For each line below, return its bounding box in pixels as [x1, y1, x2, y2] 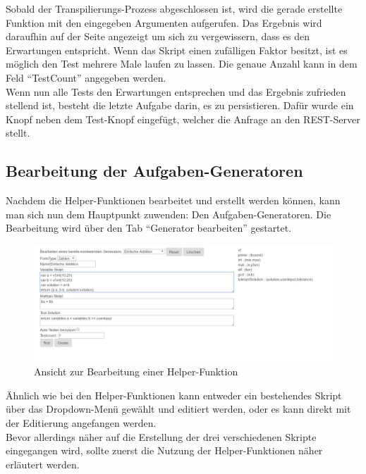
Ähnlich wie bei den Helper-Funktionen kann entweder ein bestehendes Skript [6, 387, 342, 402]
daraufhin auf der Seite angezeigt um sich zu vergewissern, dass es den [6, 29, 310, 44]
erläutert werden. [6, 456, 80, 471]
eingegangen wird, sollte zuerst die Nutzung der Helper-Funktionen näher [6, 443, 323, 458]
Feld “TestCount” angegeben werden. [6, 70, 166, 85]
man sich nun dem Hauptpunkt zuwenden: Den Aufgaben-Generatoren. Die [6, 206, 331, 221]
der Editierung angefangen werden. [6, 415, 157, 430]
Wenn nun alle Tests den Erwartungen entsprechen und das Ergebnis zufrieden [6, 84, 346, 99]
